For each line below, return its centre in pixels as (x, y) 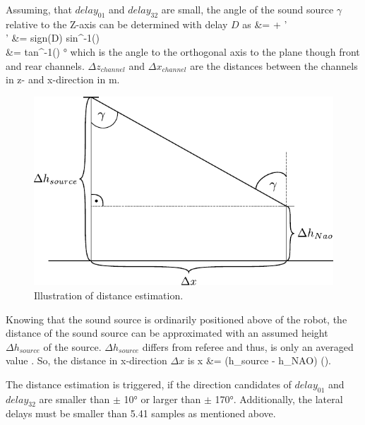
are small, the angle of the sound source (247, 9)
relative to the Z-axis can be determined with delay (117, 24)
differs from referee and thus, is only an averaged (248, 346)
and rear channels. (45, 65)
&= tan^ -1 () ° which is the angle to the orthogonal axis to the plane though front (183, 51)
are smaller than (74, 399)
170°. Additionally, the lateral (279, 399)
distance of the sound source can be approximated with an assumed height (167, 333)
